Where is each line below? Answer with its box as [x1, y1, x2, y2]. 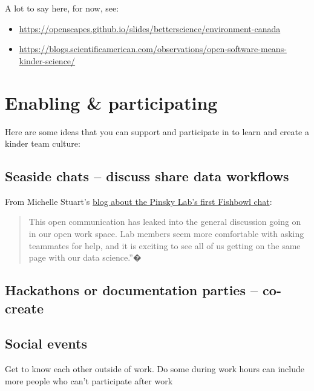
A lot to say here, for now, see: [5, 2, 119, 14]
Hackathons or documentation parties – [5, 281, 258, 299]
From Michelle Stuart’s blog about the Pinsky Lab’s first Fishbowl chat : [5, 195, 272, 207]
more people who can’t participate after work [5, 374, 173, 387]
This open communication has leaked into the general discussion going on [28, 215, 301, 228]
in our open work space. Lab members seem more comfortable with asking [28, 227, 304, 240]
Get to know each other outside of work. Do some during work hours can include [5, 363, 304, 375]
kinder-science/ [19, 54, 76, 67]
